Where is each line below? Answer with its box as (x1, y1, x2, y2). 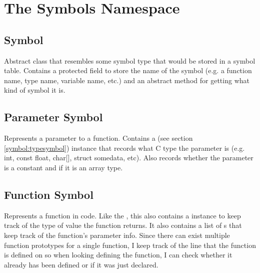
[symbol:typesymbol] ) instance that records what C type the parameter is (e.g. (4, 142, 245, 153)
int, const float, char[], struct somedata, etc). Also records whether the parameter (4, 152, 253, 163)
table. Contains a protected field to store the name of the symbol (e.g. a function (4, 65, 252, 76)
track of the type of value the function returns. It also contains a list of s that (4, 220, 242, 230)
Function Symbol (4, 186, 93, 202)
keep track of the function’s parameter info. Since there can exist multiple (4, 229, 230, 240)
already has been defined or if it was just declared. (4, 259, 158, 269)
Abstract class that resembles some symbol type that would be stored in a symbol (4, 55, 255, 66)
